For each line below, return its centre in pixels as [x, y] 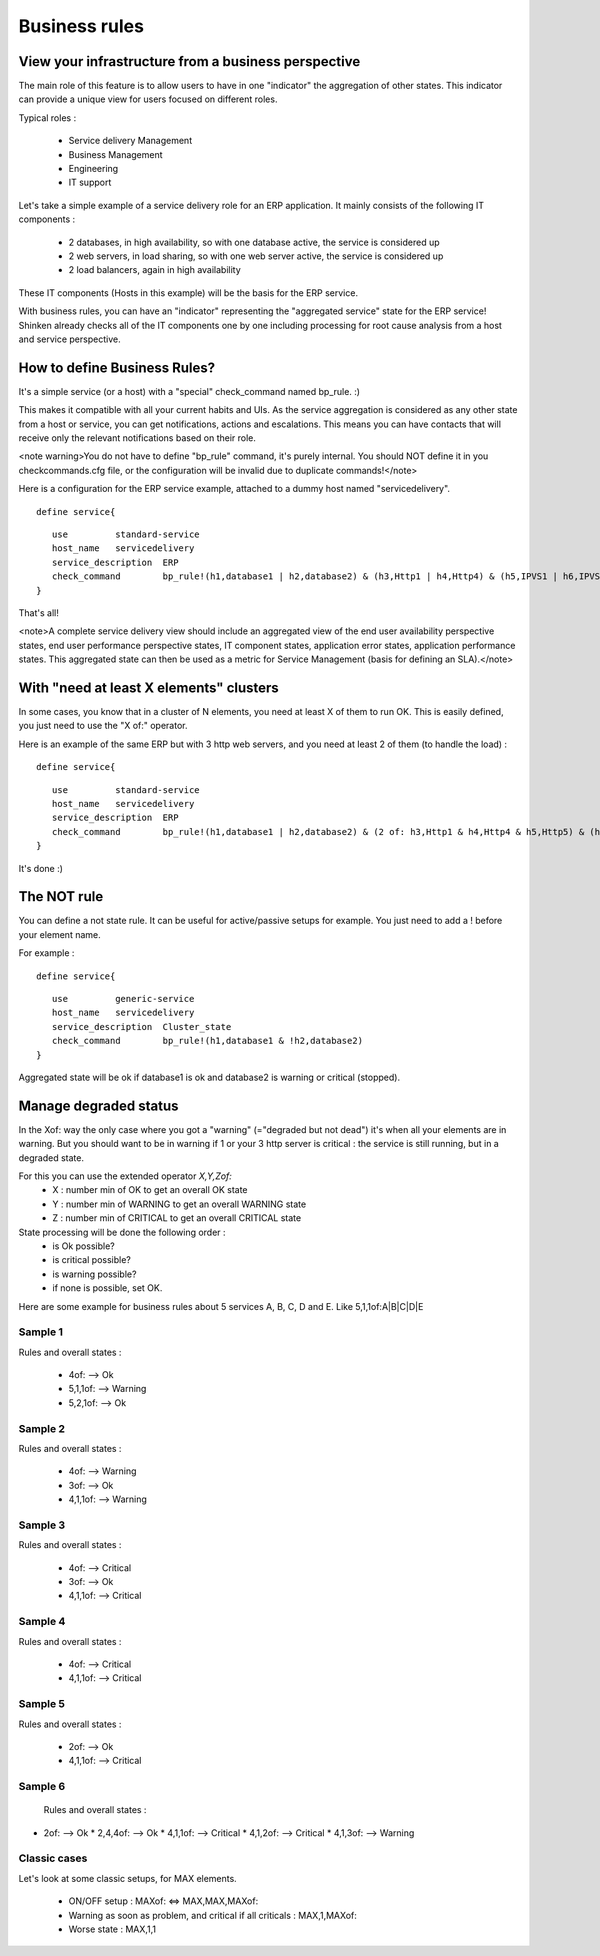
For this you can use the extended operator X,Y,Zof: [125, 1176]
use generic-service [123, 998]
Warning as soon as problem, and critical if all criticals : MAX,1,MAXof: [212, 1915]
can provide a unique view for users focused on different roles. [148, 99]
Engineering [93, 169]
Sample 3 [42, 1525]
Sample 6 [42, 1787]
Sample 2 [41, 1428]
